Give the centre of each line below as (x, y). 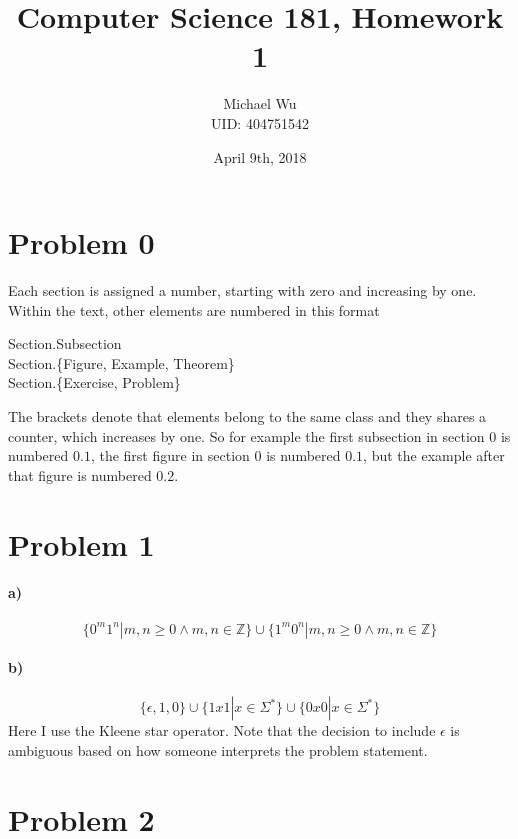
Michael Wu (260, 103)
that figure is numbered (80, 474)
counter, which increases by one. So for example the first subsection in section (246, 435)
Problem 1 (81, 543)
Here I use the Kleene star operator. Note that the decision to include (222, 730)
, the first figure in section (170, 455)
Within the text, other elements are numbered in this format (194, 309)
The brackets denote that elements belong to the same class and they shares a (247, 416)
